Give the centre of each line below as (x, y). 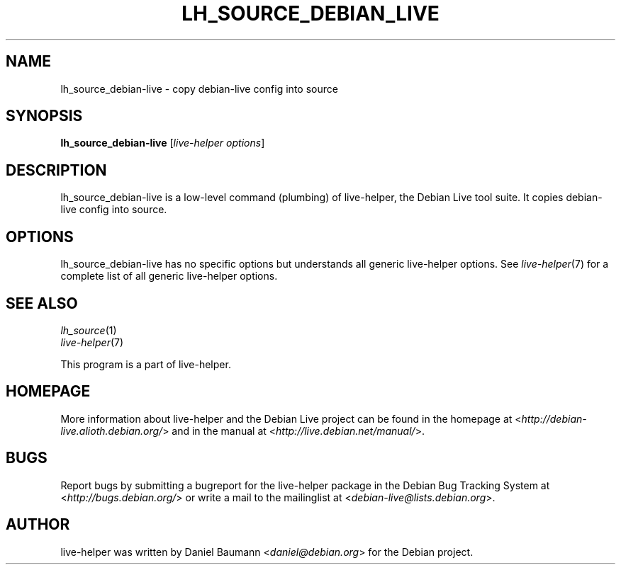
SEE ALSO (42, 303)
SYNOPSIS (44, 116)
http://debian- (554, 418)
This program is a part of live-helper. (146, 364)
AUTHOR (38, 525)
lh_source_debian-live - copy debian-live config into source (199, 89)
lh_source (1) (89, 330)
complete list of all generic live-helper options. (169, 276)
